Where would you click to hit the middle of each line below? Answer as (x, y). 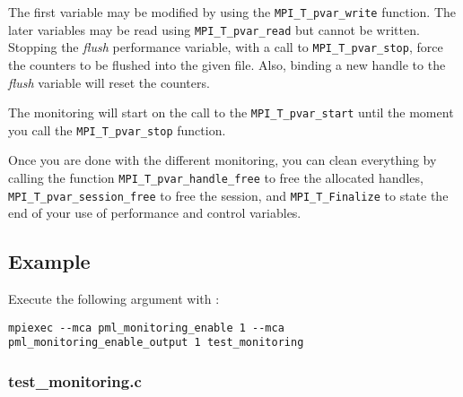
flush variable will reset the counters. (109, 82)
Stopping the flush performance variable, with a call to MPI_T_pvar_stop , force (226, 47)
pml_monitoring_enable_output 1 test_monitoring (156, 343)
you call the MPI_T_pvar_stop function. (117, 129)
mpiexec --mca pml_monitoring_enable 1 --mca (146, 328)
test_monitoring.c (75, 381)
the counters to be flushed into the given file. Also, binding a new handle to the (227, 64)
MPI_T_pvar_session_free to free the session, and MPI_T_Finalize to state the (228, 195)
